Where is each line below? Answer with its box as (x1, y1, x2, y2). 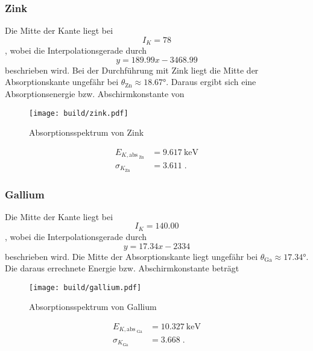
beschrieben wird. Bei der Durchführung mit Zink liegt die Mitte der (5, 63, 259, 76)
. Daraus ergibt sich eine (166, 75, 256, 88)
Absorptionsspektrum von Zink (29, 126, 144, 139)
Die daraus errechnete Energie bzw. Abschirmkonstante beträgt (5, 262, 239, 274)
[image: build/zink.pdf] (29, 109, 128, 118)
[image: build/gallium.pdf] (29, 283, 142, 292)
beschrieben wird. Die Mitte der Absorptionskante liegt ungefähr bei (5, 250, 258, 262)
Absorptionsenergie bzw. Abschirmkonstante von (5, 87, 185, 100)
